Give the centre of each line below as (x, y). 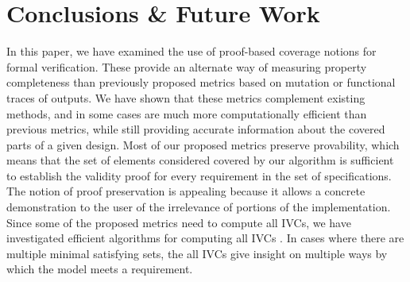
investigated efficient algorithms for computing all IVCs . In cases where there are (205, 238)
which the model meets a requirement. (100, 269)
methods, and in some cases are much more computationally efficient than (187, 113)
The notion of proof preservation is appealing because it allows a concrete (186, 191)
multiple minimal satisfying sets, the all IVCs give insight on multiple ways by (197, 253)
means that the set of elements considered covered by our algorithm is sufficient (200, 160)
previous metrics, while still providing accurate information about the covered (196, 129)
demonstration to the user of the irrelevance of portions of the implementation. (199, 207)
